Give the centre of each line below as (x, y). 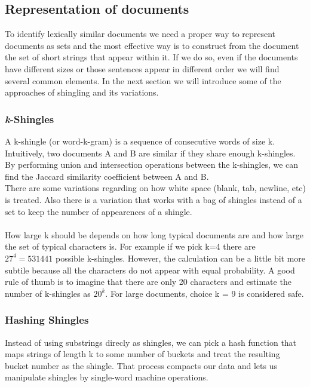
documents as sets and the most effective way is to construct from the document (152, 45)
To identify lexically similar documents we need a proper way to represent (140, 34)
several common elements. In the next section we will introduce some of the (143, 80)
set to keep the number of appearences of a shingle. (99, 211)
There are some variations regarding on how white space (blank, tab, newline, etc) (156, 188)
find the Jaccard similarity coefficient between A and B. (107, 176)
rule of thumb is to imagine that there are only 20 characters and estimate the (148, 282)
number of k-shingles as (48, 293)
